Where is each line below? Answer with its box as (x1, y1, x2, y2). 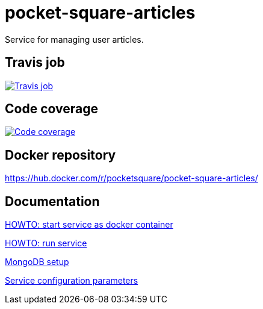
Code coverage (5, 101, 98, 117)
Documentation (5, 193, 100, 209)
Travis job (5, 55, 65, 70)
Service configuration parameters (5, 275, 138, 286)
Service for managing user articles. (5, 34, 144, 45)
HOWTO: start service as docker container (5, 219, 173, 230)
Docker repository (5, 147, 116, 163)
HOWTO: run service (5, 238, 87, 249)
